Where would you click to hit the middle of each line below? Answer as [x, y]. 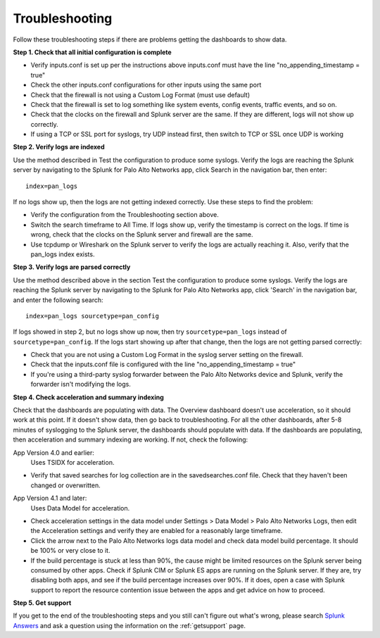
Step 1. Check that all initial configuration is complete [92, 52]
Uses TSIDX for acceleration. [72, 462]
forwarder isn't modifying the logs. [81, 384]
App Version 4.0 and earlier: [54, 452]
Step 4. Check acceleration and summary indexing [89, 397]
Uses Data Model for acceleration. [80, 508]
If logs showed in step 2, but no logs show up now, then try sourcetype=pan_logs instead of [150, 332]
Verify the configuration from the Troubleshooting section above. [125, 215]
